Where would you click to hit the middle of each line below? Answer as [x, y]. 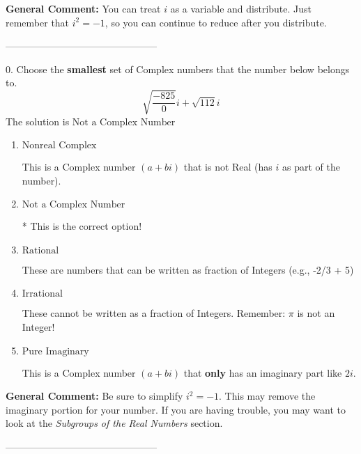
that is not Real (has [228, 167]
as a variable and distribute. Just [241, 8]
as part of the [311, 167]
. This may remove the [267, 396]
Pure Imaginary [55, 351]
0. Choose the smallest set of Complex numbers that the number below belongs [178, 69]
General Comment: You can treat [83, 8]
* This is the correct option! [82, 226]
